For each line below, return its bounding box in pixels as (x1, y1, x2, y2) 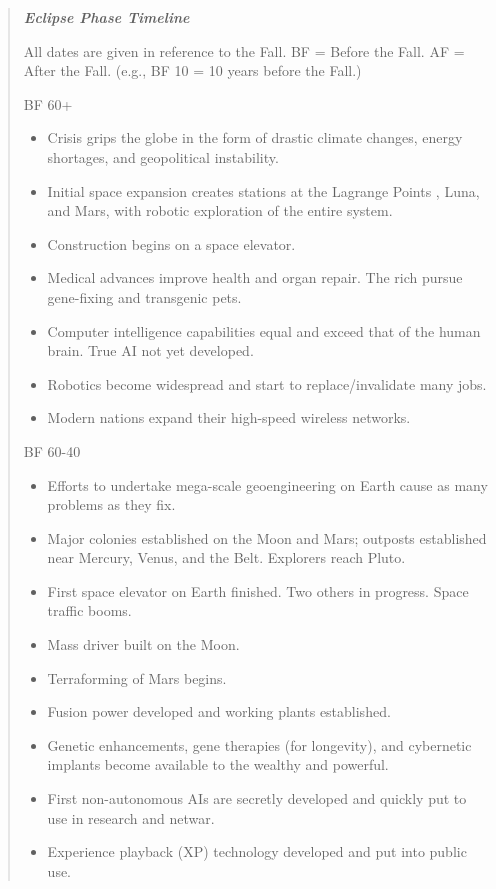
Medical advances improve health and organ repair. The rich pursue (47, 267, 463, 288)
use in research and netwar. (47, 807, 215, 828)
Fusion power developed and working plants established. (47, 701, 391, 722)
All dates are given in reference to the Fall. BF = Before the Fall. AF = (23, 40, 465, 61)
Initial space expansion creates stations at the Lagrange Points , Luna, (47, 180, 480, 201)
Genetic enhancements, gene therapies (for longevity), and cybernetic (47, 734, 472, 755)
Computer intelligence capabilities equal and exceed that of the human (47, 320, 481, 341)
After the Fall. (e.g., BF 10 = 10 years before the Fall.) (23, 60, 362, 81)
